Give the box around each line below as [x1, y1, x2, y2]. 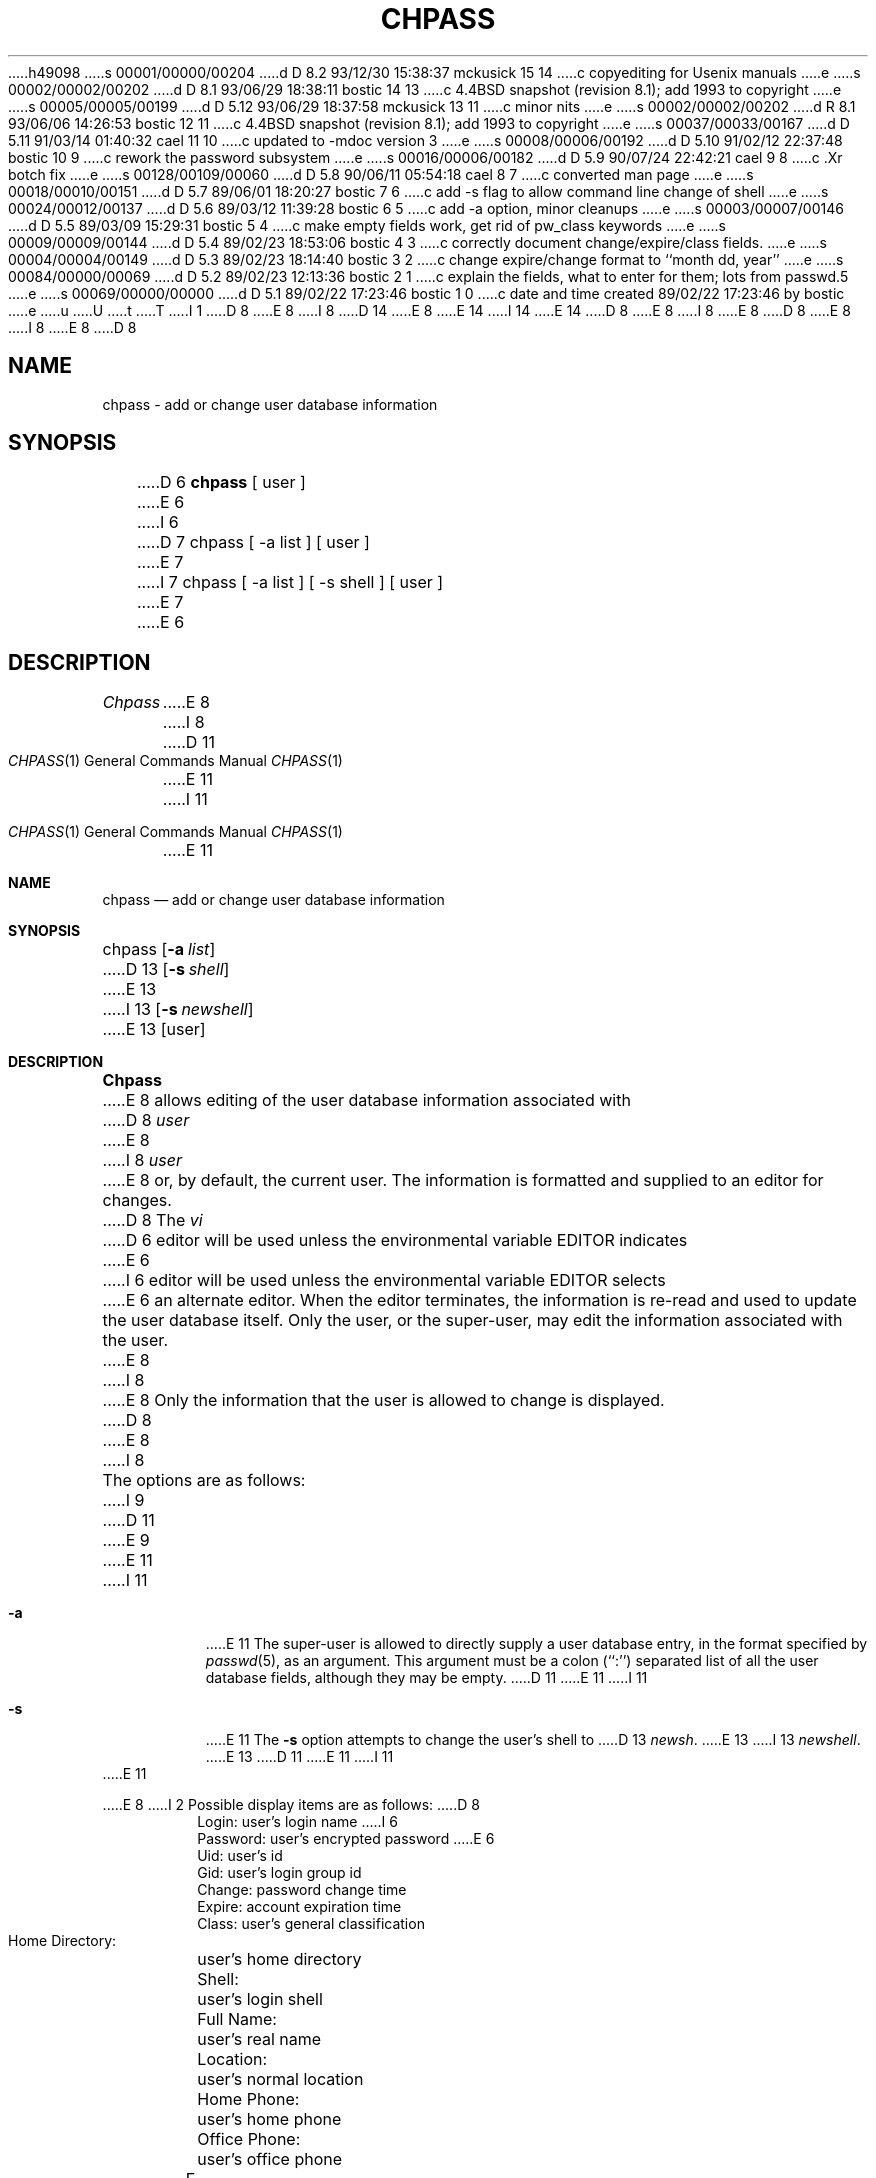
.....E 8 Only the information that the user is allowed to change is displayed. [102, 1390, 665, 1411]
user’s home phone [197, 2109, 342, 2130]
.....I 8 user [102, 1150, 182, 1171]
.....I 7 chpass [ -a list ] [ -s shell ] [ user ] [136, 572, 444, 593]
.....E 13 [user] [102, 1019, 206, 1040]
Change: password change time [197, 1881, 407, 1899]
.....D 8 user [102, 1110, 190, 1131]
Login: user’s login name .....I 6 [197, 1813, 398, 1831]
